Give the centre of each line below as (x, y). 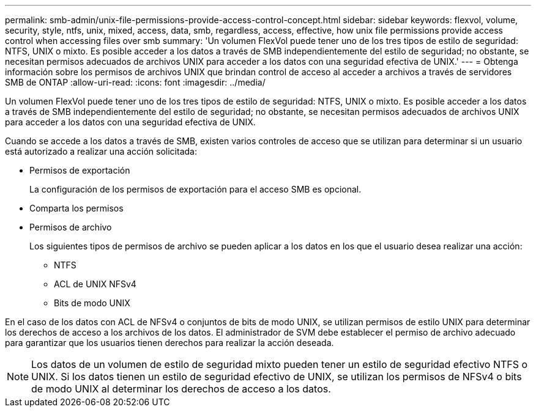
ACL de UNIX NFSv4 (95, 284)
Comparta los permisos (76, 208)
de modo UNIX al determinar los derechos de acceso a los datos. (181, 389)
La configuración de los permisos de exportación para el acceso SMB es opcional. (195, 189)
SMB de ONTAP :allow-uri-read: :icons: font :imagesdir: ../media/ (135, 82)
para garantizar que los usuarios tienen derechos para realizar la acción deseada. (169, 343)
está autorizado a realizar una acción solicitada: (101, 151)
